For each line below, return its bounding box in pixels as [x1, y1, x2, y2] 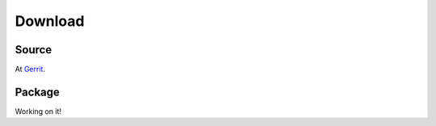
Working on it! [15, 106, 62, 116]
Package [15, 85, 61, 99]
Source [15, 43, 52, 57]
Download [15, 12, 85, 30]
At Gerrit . [15, 65, 46, 74]
